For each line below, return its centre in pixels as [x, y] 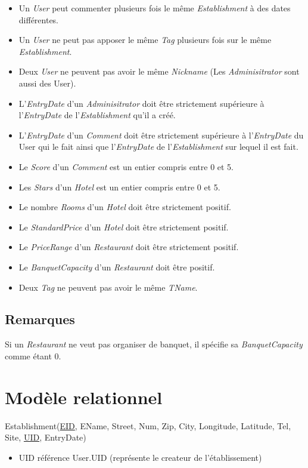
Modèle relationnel [84, 397]
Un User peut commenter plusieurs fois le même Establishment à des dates [155, 8]
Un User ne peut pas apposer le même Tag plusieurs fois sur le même [145, 40]
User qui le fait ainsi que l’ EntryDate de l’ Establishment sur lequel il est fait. [158, 147]
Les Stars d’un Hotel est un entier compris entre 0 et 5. [119, 187]
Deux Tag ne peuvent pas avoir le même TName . [108, 287]
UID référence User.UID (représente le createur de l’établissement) [140, 457]
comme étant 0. [33, 355]
